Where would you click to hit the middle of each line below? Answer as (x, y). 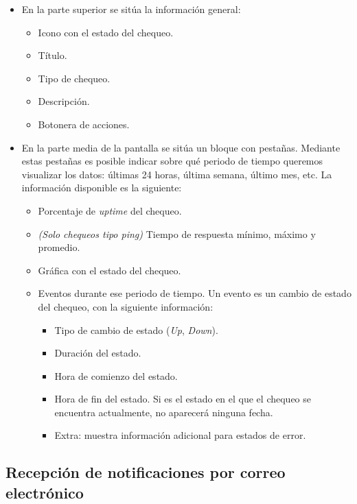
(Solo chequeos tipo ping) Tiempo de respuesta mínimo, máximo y (177, 233)
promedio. (59, 247)
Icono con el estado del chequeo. (106, 32)
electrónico (45, 492)
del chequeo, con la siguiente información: (126, 306)
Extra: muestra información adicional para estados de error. (180, 435)
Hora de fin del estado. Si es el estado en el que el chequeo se (183, 399)
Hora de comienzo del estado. (116, 375)
